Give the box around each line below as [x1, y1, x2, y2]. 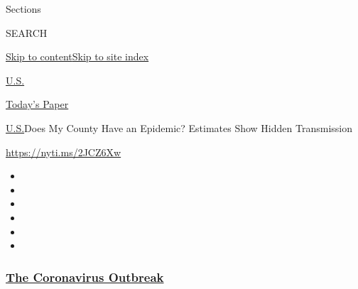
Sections [6, 1, 41, 16]
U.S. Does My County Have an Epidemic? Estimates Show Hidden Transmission [6, 120, 352, 135]
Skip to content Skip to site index [6, 49, 149, 64]
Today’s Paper [6, 97, 69, 111]
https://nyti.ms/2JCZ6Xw [6, 144, 121, 159]
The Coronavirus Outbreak [6, 268, 164, 285]
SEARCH [6, 25, 48, 40]
